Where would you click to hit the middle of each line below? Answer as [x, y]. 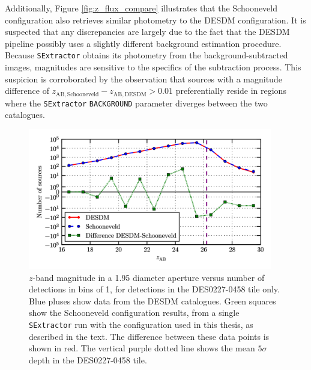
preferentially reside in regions [231, 91]
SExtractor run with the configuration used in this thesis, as [141, 324]
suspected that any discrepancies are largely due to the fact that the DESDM [147, 32]
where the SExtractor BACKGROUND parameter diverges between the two [136, 103]
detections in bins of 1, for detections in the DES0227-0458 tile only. [154, 289]
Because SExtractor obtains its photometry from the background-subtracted [146, 55]
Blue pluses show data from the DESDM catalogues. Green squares [152, 301]
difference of [27, 91]
